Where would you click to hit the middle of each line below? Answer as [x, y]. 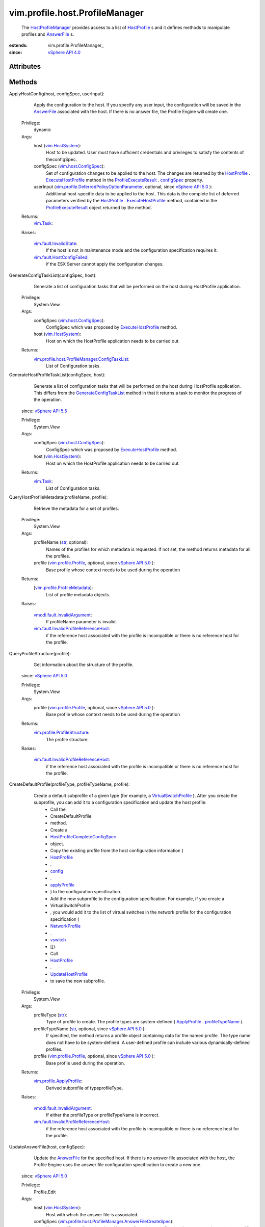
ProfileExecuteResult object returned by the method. [99, 207]
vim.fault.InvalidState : [55, 243]
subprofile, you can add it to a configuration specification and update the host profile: [120, 802]
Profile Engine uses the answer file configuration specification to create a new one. [118, 1165]
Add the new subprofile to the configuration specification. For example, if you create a [137, 899]
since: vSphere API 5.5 [44, 411]
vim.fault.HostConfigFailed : [61, 257]
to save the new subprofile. [78, 981]
